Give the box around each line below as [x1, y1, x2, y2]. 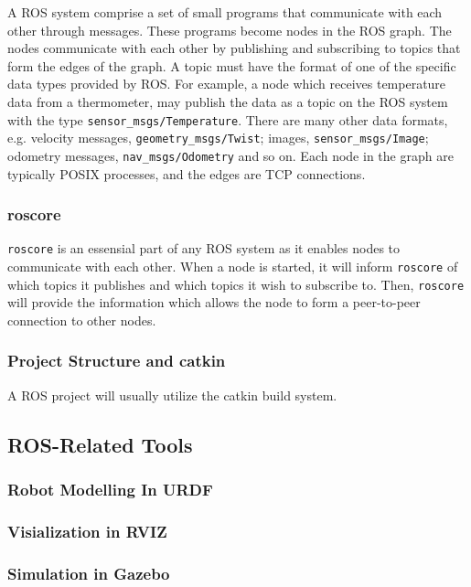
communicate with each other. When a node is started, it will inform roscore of [7, 257, 458, 275]
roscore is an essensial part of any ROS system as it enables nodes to [7, 239, 401, 258]
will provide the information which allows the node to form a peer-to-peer [7, 293, 421, 312]
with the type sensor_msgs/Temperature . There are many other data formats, [7, 110, 448, 129]
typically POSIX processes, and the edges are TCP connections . [7, 164, 366, 183]
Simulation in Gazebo [7, 561, 170, 584]
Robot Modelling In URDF [7, 478, 213, 501]
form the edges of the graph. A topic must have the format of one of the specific [7, 56, 456, 75]
